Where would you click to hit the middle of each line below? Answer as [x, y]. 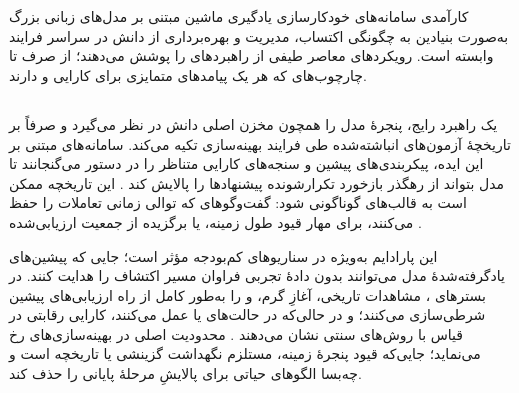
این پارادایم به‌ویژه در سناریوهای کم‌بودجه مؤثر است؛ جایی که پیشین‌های [223, 255]
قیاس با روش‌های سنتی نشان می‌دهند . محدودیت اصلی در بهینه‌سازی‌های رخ [236, 333]
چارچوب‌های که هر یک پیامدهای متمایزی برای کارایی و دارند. [188, 74]
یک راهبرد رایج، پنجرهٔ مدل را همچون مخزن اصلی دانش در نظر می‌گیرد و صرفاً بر [253, 123]
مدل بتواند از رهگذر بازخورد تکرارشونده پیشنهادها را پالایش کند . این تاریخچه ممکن [257, 182]
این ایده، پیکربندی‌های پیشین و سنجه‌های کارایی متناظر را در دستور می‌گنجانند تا [246, 163]
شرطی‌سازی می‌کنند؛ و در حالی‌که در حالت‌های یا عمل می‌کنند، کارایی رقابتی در [247, 314]
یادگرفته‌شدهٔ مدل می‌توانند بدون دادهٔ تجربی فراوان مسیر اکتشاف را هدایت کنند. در [257, 275]
